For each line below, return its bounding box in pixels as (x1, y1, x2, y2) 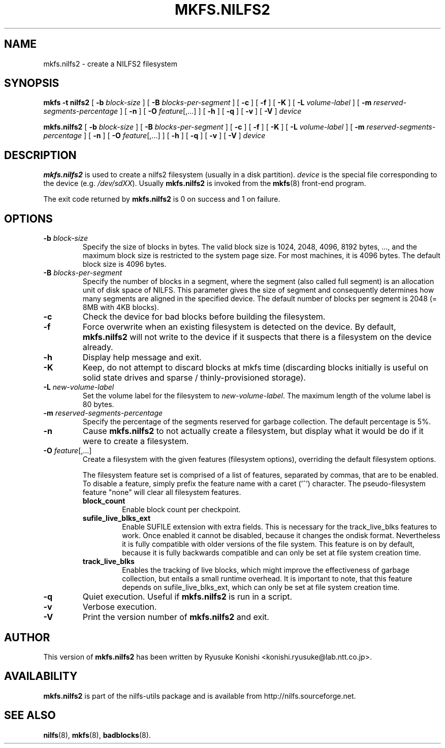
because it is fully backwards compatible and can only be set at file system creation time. (122, 548, 421, 557)
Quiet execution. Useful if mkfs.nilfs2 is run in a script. (82, 591, 293, 602)
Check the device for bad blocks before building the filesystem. (82, 311, 326, 322)
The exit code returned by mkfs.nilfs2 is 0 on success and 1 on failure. (43, 195, 280, 204)
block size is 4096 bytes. (82, 260, 167, 269)
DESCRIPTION (4, 148, 77, 162)
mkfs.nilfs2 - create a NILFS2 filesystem (43, 59, 177, 68)
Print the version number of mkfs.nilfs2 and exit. (82, 612, 269, 622)
